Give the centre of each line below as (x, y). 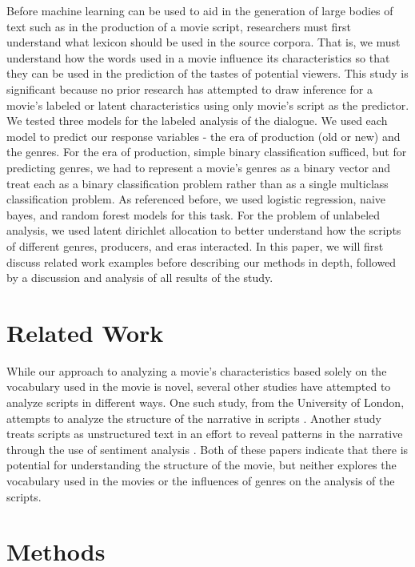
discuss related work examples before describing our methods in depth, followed (202, 261)
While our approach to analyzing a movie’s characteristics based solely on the (197, 370)
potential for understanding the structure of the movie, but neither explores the (202, 465)
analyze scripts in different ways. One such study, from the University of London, (206, 402)
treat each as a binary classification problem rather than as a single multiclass (198, 183)
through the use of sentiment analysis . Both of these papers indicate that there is (207, 449)
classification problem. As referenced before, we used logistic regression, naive (196, 199)
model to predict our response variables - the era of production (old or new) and (204, 136)
